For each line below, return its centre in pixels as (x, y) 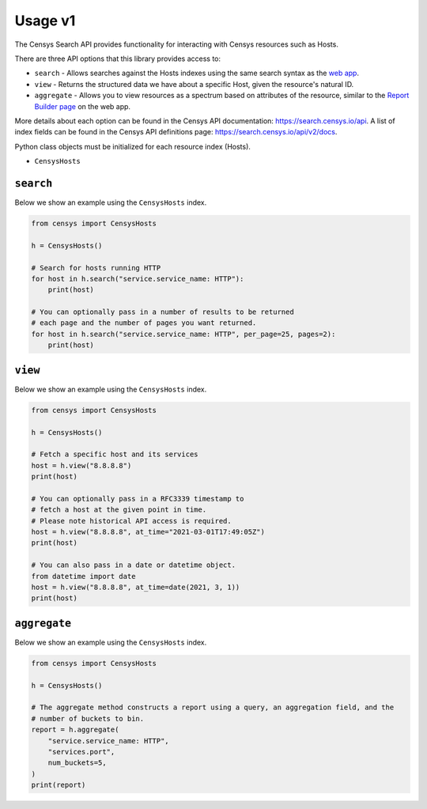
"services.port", (81, 752)
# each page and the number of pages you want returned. (144, 323)
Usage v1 (45, 21)
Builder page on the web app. (82, 106)
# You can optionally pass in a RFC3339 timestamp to (138, 499)
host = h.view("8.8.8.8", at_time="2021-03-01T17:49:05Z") (148, 532)
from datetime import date (83, 576)
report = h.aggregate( (75, 730)
